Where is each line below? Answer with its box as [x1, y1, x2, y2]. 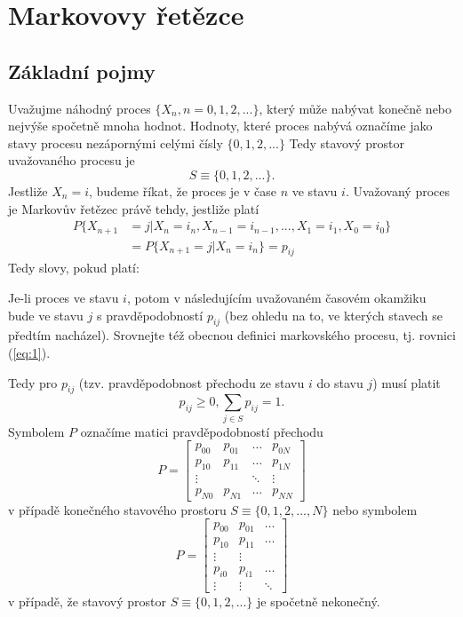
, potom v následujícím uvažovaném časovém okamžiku [126, 289, 427, 307]
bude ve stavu [8, 305, 84, 324]
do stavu [316, 373, 363, 392]
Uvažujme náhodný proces [8, 99, 151, 117]
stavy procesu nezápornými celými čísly [8, 133, 223, 152]
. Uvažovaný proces [345, 181, 451, 200]
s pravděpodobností [96, 305, 204, 324]
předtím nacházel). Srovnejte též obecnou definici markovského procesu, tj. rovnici [8, 326, 456, 344]
